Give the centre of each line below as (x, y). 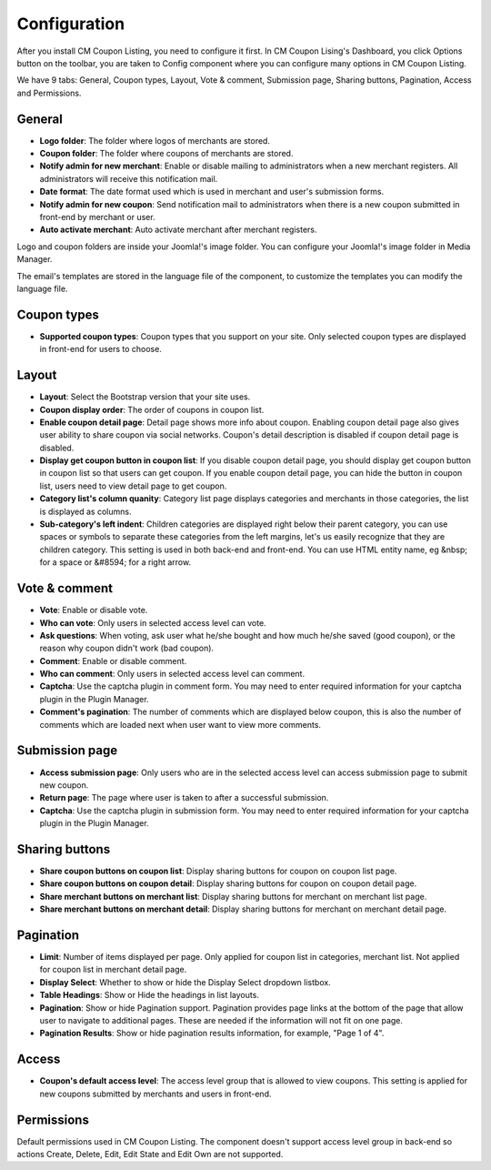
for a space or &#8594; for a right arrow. (115, 562)
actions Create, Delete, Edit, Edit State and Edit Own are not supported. (150, 1155)
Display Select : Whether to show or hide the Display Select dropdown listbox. (185, 982)
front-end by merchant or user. (97, 217)
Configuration (71, 24)
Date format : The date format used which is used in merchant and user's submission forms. (212, 192)
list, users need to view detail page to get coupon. (133, 486)
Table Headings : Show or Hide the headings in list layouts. (149, 995)
